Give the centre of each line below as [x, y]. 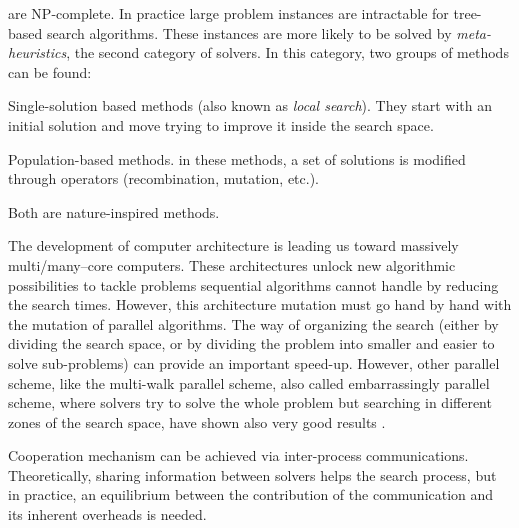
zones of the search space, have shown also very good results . [197, 421]
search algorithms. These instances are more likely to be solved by [249, 32]
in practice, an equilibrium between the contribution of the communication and [251, 494]
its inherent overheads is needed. [107, 514]
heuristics [37, 52]
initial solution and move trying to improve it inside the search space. [221, 124]
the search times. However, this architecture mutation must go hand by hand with [260, 304]
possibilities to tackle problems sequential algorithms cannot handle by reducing [253, 284]
